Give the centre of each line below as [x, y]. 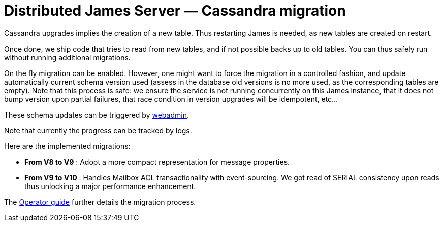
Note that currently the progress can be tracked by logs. [98, 130]
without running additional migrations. [67, 57]
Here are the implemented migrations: [67, 146]
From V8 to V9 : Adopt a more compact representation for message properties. [157, 162]
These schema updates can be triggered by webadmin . [97, 115]
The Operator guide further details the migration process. [100, 202]
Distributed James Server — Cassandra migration [175, 11]
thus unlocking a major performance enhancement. [110, 186]
